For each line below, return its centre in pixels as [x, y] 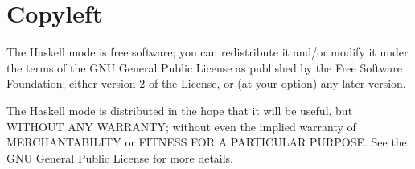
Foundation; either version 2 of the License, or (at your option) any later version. [206, 83]
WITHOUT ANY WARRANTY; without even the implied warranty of [181, 126]
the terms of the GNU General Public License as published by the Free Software [205, 67]
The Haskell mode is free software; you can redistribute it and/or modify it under [207, 52]
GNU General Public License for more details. [120, 157]
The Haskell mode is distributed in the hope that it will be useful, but [180, 110]
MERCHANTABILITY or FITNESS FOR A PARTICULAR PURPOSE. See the [207, 142]
